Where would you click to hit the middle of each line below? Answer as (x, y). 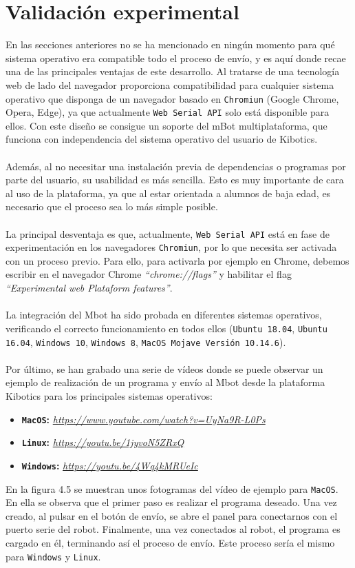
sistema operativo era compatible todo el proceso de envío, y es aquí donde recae (176, 58)
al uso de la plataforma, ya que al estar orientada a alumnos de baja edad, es (168, 193)
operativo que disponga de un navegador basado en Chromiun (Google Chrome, (172, 98)
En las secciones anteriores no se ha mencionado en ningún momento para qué (170, 44)
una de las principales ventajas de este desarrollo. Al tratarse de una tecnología (173, 71)
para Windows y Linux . (53, 556)
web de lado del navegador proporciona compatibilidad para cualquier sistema (170, 84)
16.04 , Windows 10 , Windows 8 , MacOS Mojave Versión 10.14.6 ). (146, 342)
